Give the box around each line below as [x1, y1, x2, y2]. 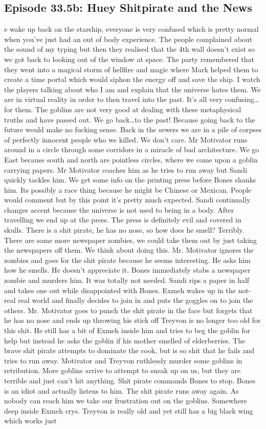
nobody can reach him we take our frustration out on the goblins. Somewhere [4, 395, 247, 406]
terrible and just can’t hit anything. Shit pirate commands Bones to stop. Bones [4, 375, 256, 385]
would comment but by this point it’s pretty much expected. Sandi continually [4, 194, 251, 205]
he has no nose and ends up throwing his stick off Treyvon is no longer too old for [4, 315, 261, 325]
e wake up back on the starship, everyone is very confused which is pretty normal [4, 24, 259, 34]
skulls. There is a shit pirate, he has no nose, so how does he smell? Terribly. [4, 224, 245, 235]
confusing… [225, 94, 259, 105]
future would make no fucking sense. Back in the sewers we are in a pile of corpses [4, 124, 262, 135]
